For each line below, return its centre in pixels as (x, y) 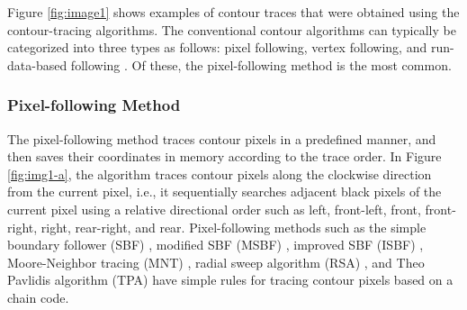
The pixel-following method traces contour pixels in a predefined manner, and (222, 138)
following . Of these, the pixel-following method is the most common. (261, 64)
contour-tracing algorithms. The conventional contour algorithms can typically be (232, 29)
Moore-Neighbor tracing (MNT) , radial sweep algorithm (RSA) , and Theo (216, 262)
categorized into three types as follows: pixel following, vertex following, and (217, 47)
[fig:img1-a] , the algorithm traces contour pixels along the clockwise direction (220, 173)
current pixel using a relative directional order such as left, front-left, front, (214, 209)
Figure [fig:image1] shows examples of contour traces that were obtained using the (233, 12)
